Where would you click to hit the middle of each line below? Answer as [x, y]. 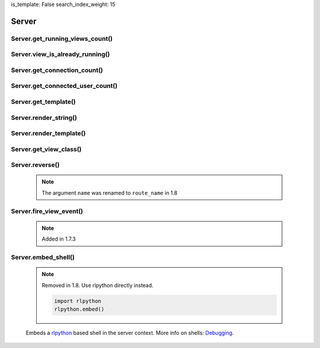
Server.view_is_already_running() [60, 55]
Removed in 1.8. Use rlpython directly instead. [97, 285]
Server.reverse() [35, 165]
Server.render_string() [44, 118]
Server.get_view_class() [46, 149]
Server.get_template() [44, 102]
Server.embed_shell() [43, 257]
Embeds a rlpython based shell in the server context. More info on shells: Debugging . [130, 333]
